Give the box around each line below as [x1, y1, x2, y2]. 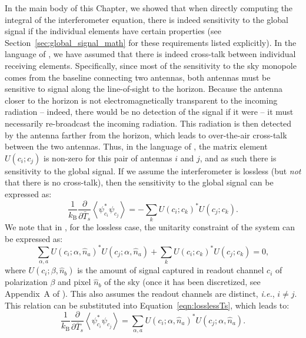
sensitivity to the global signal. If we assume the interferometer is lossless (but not [5, 164, 301, 177]
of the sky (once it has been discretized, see [104, 276, 261, 288]
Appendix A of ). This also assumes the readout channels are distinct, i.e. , [5, 287, 275, 299]
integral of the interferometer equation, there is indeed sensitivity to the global [5, 13, 288, 25]
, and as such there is [199, 151, 277, 164]
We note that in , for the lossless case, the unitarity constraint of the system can [5, 221, 295, 233]
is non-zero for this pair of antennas [44, 151, 172, 164]
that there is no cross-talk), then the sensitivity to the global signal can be [5, 176, 274, 188]
